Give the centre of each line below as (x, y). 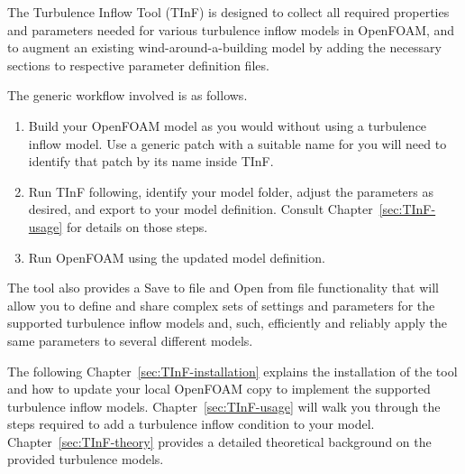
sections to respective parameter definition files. (138, 65)
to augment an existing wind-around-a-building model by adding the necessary (224, 47)
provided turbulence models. (86, 459)
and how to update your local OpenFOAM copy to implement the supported (219, 389)
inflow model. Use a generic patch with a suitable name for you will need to (237, 143)
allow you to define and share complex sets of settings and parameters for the (221, 305)
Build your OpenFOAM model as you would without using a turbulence (228, 125)
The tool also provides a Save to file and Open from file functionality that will (223, 288)
